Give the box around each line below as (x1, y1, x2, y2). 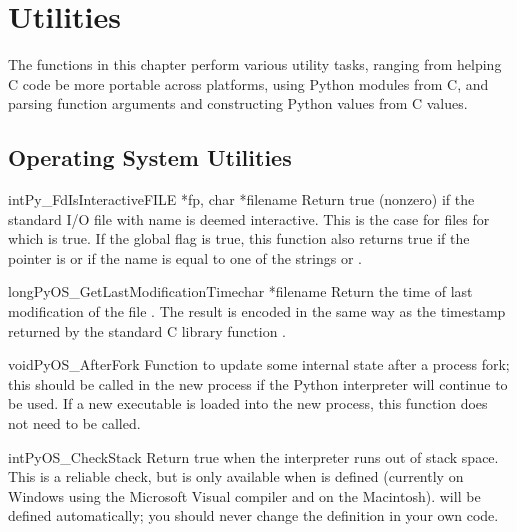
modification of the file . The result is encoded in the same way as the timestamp (8, 301, 506, 322)
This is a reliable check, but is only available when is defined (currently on (8, 466, 464, 487)
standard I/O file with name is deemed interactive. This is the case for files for (8, 208, 490, 229)
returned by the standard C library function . (8, 320, 286, 341)
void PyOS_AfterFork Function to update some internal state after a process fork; (8, 354, 510, 375)
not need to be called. (8, 413, 141, 434)
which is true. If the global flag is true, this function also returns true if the (8, 228, 470, 249)
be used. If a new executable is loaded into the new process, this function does (8, 393, 488, 414)
